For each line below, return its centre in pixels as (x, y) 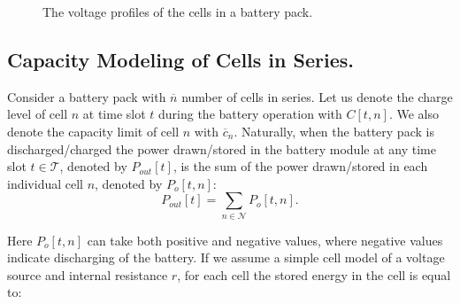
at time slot (114, 114)
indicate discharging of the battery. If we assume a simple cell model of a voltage (226, 257)
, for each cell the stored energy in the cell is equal (314, 274)
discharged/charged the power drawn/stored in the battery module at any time (222, 148)
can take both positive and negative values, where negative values (265, 240)
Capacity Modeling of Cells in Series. (180, 59)
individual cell (45, 183)
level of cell (38, 114)
